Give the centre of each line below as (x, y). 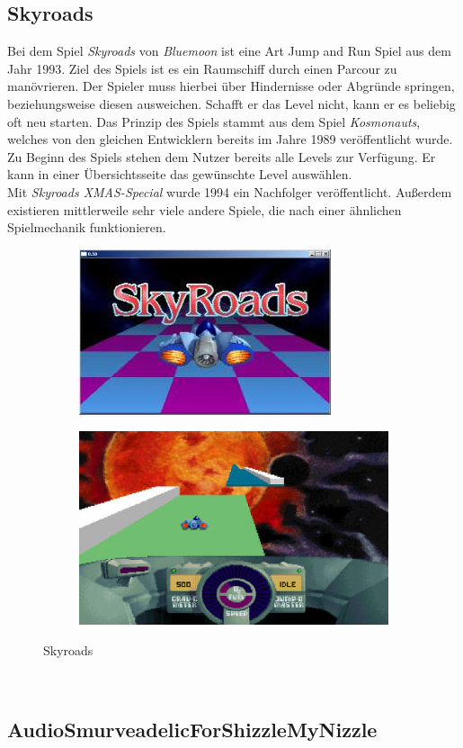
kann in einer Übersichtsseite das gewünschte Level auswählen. (180, 174)
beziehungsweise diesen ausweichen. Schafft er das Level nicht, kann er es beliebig (231, 103)
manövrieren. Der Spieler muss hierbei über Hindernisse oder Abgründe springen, (231, 86)
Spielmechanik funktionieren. (87, 227)
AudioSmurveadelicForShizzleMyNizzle (192, 729)
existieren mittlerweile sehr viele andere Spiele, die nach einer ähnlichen (205, 209)
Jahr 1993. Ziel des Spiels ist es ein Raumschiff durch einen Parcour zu (202, 68)
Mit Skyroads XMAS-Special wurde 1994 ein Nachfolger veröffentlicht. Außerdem (230, 191)
